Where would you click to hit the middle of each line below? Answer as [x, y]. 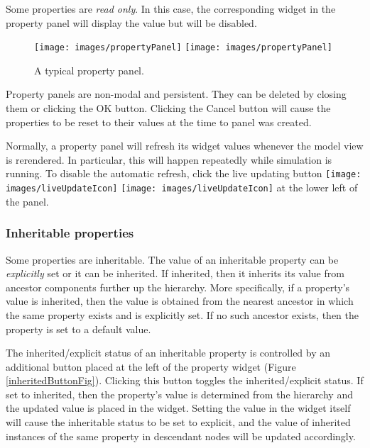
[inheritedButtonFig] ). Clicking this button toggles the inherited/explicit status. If [185, 380]
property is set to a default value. [78, 329]
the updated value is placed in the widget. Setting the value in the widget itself [178, 408]
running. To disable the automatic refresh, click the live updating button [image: [184, 173]
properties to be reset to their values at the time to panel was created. [159, 122]
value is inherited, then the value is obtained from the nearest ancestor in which [180, 301]
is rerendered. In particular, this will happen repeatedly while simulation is [169, 159]
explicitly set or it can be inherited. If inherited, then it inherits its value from [175, 273]
